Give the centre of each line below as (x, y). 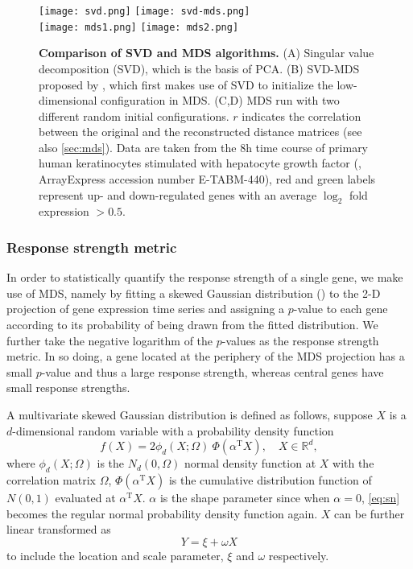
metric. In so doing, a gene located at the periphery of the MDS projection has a (206, 356)
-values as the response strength (300, 340)
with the (353, 463)
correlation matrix (51, 480)
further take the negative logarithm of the (110, 340)
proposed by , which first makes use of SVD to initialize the (186, 84)
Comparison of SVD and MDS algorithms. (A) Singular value (206, 53)
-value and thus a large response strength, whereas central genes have (213, 371)
